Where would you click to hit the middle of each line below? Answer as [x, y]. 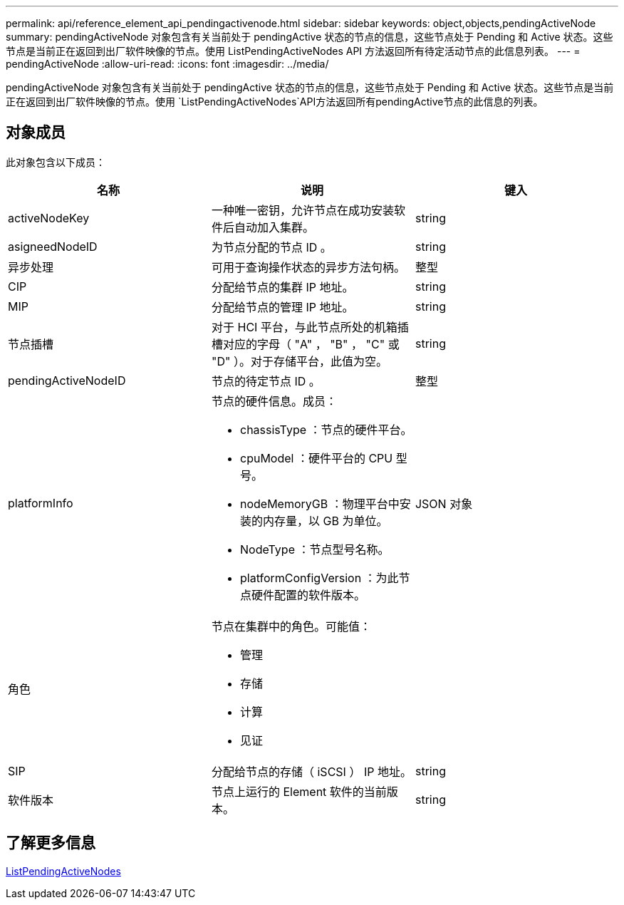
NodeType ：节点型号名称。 [314, 549]
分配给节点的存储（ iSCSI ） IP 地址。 [311, 771]
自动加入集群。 [274, 227]
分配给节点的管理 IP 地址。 [282, 307]
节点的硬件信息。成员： [274, 401]
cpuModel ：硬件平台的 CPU [316, 458]
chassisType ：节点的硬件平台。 [326, 429]
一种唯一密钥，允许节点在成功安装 [302, 210]
